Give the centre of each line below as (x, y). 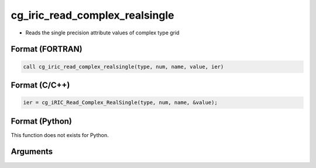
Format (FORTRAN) (47, 49)
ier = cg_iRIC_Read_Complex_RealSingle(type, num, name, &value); (120, 103)
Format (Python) (42, 121)
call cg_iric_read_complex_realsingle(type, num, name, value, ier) (123, 66)
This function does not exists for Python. (60, 135)
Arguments (32, 152)
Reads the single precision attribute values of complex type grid (102, 33)
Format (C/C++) (40, 85)
